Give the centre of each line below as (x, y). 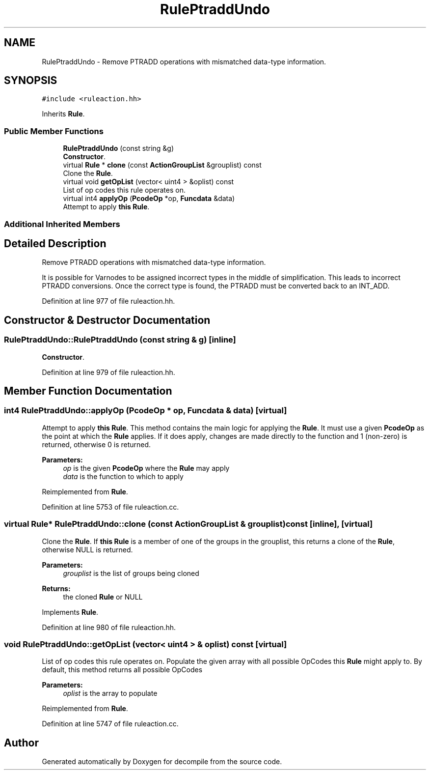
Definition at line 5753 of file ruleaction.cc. (110, 507)
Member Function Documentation (88, 391)
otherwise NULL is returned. (87, 549)
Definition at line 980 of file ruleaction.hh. (109, 627)
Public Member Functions (54, 131)
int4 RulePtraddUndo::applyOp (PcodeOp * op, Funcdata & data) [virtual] (146, 411)
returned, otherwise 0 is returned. (96, 444)
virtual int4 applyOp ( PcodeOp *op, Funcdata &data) (149, 199)
